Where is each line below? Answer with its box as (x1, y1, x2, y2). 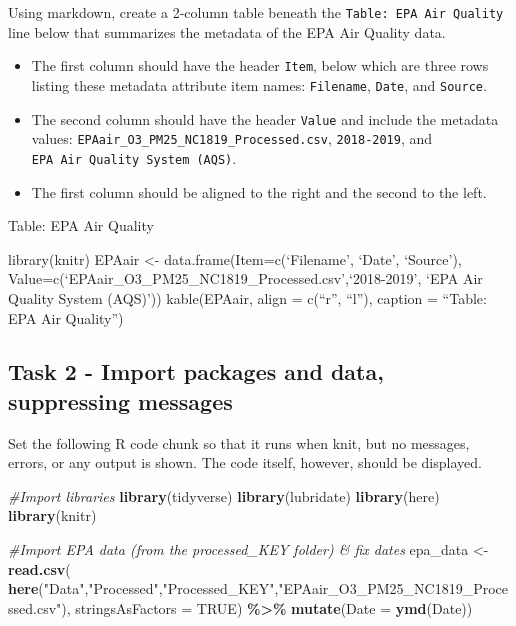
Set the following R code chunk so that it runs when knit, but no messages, (8, 432, 470, 453)
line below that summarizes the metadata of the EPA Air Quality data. (8, 21, 446, 42)
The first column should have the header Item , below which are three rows (31, 55, 489, 76)
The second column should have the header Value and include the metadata (31, 108, 499, 129)
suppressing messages (8, 385, 233, 416)
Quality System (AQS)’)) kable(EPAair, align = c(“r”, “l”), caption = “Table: (8, 287, 487, 308)
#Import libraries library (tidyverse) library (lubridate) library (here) (8, 485, 440, 506)
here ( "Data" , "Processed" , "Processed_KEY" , (8, 578, 279, 599)
